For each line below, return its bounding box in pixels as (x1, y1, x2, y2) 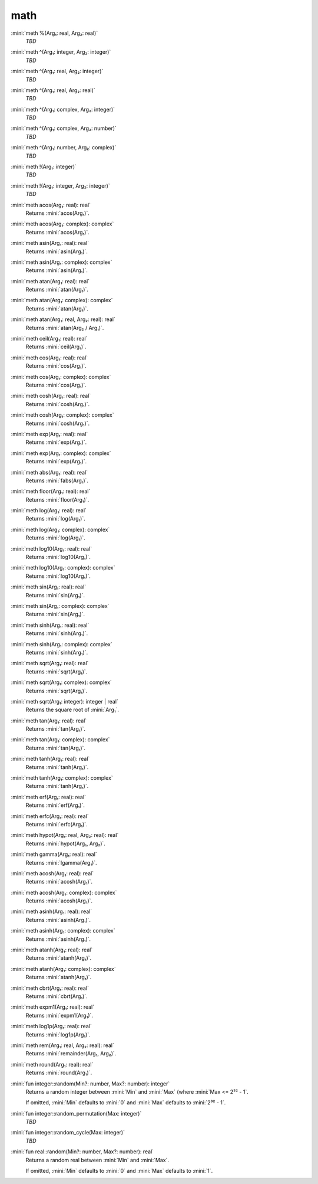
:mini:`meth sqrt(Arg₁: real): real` (11, 660, 89, 667)
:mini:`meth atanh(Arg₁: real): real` (11, 946, 93, 953)
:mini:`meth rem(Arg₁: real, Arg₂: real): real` (11, 1042, 114, 1049)
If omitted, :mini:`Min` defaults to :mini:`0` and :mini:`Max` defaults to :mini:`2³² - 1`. (25, 1099, 226, 1106)
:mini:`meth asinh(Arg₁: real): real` (11, 908, 92, 915)
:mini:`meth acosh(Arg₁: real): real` (11, 869, 94, 876)
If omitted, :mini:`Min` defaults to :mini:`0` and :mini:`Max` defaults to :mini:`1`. (25, 1167, 213, 1175)
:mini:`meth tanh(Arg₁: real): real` (11, 755, 90, 763)
